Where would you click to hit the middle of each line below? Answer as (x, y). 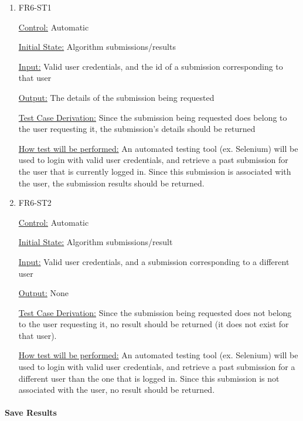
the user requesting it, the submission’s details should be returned (137, 129)
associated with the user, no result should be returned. (117, 390)
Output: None (43, 293)
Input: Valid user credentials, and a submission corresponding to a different (154, 261)
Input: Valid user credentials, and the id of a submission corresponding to (151, 66)
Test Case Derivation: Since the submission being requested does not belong (155, 312)
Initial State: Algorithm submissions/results (97, 47)
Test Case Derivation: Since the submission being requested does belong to (153, 117)
